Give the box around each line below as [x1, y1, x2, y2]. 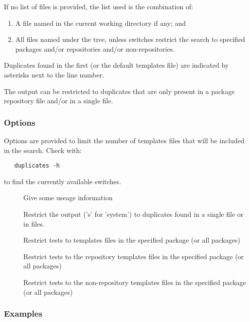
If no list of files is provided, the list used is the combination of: [4, 1, 194, 11]
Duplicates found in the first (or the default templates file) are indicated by [4, 60, 229, 70]
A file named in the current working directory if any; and [15, 18, 186, 28]
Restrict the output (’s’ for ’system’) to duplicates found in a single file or [23, 209, 244, 219]
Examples [4, 307, 42, 320]
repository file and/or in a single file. [4, 95, 113, 106]
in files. [23, 218, 45, 228]
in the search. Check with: [4, 145, 82, 155]
